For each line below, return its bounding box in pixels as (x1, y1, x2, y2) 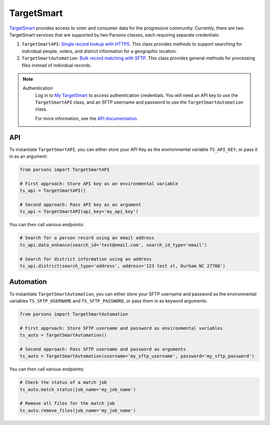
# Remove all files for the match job (19, 400, 115, 406)
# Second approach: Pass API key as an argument (19, 202, 141, 208)
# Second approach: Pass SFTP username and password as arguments (19, 346, 186, 352)
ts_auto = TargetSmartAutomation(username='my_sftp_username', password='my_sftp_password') (19, 353, 254, 359)
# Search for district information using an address (19, 256, 152, 262)
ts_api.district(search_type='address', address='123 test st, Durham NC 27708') (19, 263, 226, 269)
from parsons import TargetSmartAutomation (19, 311, 128, 317)
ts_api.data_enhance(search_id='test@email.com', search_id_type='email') (19, 242, 207, 248)
